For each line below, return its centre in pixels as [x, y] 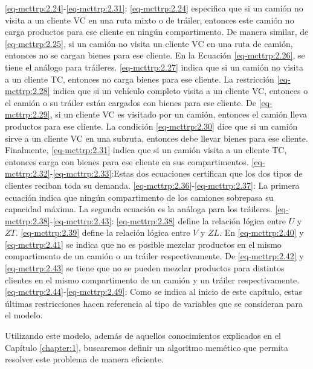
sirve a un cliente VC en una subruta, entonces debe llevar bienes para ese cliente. [156, 138]
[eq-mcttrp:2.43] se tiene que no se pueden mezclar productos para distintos [145, 268]
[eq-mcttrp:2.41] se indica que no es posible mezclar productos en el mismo [143, 244]
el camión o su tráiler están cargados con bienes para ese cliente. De [131, 102]
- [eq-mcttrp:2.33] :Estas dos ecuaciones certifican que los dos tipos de [176, 173]
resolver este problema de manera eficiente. [84, 359]
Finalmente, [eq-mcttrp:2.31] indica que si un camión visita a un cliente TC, [146, 150]
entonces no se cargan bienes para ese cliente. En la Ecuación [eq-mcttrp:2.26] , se [155, 55]
